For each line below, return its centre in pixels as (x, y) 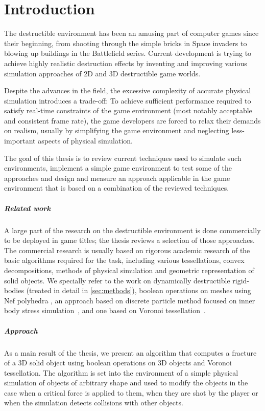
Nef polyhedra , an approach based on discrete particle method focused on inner (130, 300)
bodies (14, 290)
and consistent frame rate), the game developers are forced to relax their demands (132, 120)
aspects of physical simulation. (85, 141)
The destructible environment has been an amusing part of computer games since (131, 33)
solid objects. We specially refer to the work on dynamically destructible (117, 280)
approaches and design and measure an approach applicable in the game (117, 178)
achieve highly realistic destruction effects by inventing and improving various (126, 63)
